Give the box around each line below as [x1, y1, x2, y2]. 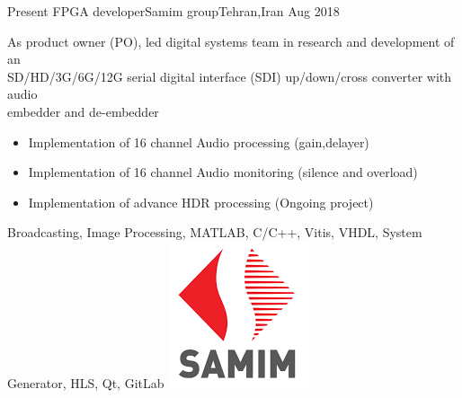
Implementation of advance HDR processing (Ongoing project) [28, 192, 374, 211]
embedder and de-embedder [7, 102, 159, 120]
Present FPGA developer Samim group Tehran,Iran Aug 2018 [7, 2, 340, 20]
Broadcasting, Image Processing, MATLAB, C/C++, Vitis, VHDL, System [7, 223, 422, 242]
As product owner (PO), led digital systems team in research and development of [7, 31, 455, 50]
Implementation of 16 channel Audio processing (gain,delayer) [28, 132, 369, 151]
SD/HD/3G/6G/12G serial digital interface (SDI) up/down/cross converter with [7, 66, 452, 85]
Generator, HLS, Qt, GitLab [7, 373, 164, 392]
